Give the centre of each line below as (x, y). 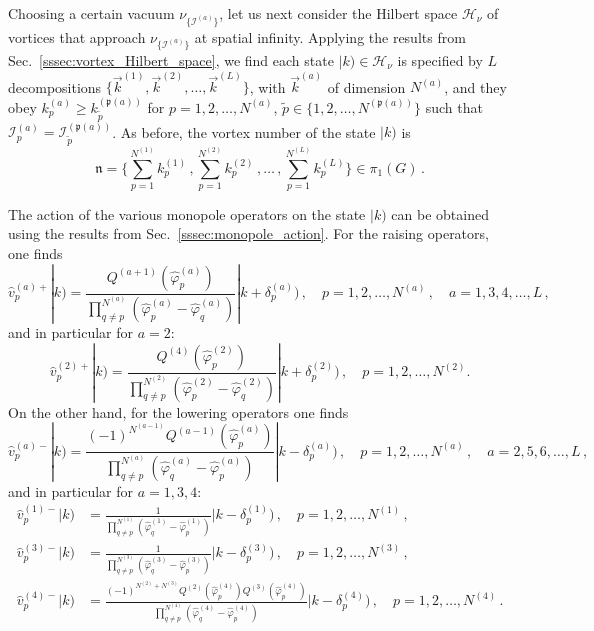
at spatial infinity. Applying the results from (330, 36)
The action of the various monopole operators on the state (187, 213)
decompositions (55, 86)
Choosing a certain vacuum (91, 13)
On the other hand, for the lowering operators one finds (178, 411)
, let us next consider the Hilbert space (338, 13)
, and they (475, 86)
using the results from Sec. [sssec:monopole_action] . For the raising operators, (248, 233)
